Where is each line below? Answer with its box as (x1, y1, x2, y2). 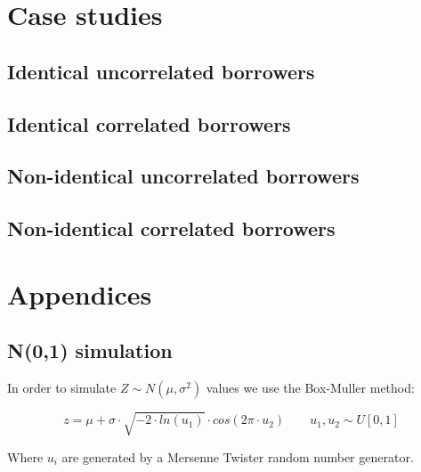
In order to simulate (7, 378, 117, 397)
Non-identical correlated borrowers (7, 215, 336, 242)
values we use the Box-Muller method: (206, 378, 415, 397)
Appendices (7, 275, 152, 312)
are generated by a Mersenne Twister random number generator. (61, 447, 414, 466)
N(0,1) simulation (7, 337, 173, 364)
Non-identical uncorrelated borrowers (7, 162, 360, 190)
